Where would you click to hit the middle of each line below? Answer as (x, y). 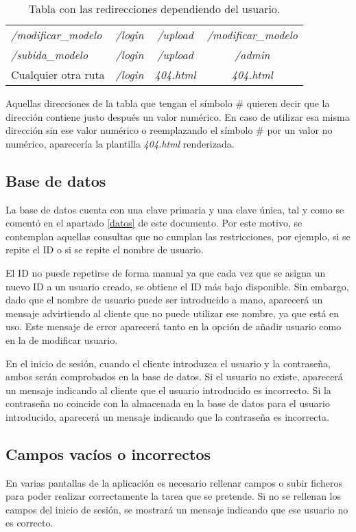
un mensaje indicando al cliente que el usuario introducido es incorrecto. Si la (168, 390)
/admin (252, 55)
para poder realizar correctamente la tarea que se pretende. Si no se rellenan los (173, 496)
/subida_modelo (50, 55)
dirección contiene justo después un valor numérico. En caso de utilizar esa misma (178, 116)
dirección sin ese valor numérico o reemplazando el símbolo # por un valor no (169, 130)
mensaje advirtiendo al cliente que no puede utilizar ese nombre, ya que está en (173, 313)
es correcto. (29, 523)
